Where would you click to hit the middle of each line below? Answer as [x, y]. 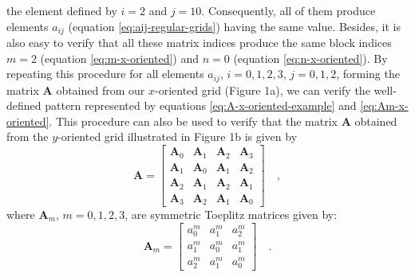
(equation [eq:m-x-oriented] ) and [120, 58]
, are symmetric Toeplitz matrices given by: [231, 214]
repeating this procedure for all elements [105, 74]
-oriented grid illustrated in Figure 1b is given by [178, 137]
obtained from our [101, 90]
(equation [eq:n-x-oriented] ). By [310, 58]
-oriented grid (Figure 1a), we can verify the [263, 90]
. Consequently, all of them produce [289, 10]
